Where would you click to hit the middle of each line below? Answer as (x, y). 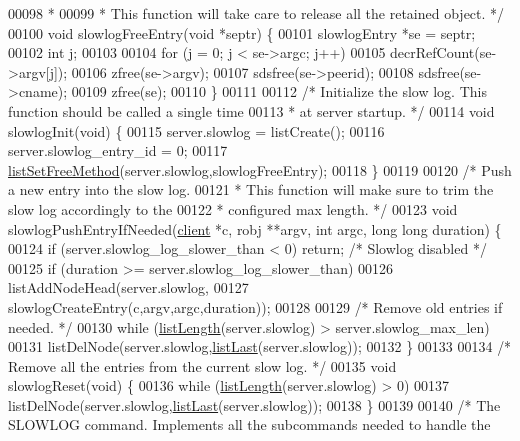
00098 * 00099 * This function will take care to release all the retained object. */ (256, 13)
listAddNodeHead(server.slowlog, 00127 (128, 287)
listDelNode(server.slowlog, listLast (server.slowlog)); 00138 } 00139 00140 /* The (254, 404)
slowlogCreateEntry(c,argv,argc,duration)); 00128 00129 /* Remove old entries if (255, 306)
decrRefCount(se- (443, 52)
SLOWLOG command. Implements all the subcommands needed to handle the (249, 424)
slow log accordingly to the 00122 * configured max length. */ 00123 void (233, 208)
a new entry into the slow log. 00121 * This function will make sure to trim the (251, 189)
